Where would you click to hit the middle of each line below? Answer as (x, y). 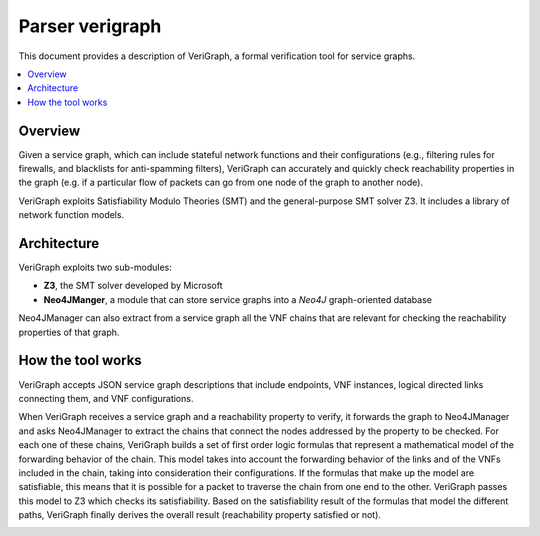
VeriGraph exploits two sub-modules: (95, 267)
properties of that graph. (69, 332)
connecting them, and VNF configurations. (106, 398)
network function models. (71, 215)
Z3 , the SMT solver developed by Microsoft (133, 286)
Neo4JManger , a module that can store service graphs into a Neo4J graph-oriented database (237, 299)
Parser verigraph (90, 26)
